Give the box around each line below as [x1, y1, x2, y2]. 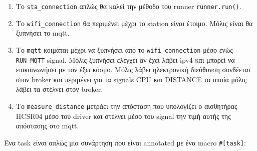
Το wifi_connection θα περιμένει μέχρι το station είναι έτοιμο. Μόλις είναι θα [16, 18, 253, 28]
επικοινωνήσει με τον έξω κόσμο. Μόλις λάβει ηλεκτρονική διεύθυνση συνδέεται [16, 64, 250, 75]
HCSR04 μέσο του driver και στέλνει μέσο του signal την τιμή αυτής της [16, 110, 231, 121]
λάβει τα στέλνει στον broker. [16, 84, 103, 94]
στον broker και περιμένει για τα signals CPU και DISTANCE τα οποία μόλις [16, 74, 247, 84]
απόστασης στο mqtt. [16, 120, 79, 131]
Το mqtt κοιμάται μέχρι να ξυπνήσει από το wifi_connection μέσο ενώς [16, 44, 233, 55]
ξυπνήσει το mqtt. [16, 28, 70, 38]
